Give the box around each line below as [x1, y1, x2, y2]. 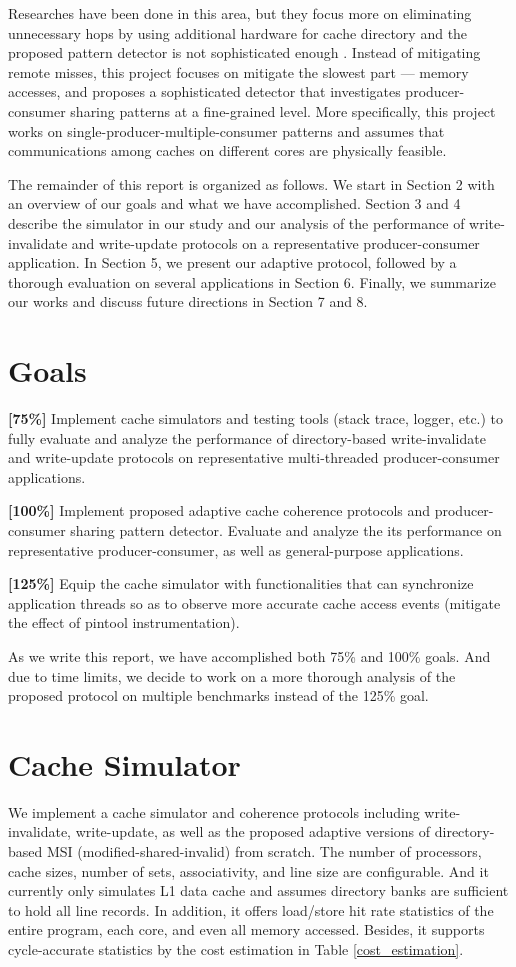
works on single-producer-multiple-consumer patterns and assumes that [8, 120, 445, 141]
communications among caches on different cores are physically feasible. [8, 140, 447, 161]
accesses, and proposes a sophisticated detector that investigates [8, 81, 401, 102]
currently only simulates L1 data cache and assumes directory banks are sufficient [8, 880, 509, 901]
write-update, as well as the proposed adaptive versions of [75, 821, 431, 842]
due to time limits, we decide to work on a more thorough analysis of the [8, 665, 456, 686]
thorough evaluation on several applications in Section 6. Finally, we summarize [8, 271, 496, 292]
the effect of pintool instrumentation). [8, 612, 240, 633]
